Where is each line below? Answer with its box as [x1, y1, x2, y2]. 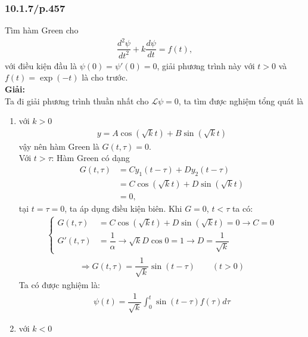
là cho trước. [82, 71, 128, 84]
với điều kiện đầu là [5, 59, 77, 72]
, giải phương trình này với [157, 59, 255, 72]
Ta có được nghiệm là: [18, 278, 100, 290]
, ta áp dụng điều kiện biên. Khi [64, 202, 182, 214]
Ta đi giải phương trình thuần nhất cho [5, 94, 149, 107]
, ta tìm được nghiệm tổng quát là [178, 94, 304, 107]
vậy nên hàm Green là [18, 140, 99, 152]
